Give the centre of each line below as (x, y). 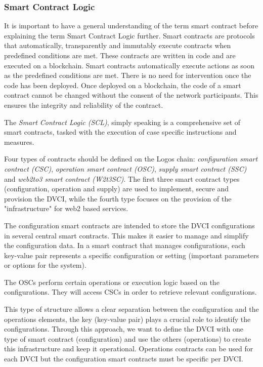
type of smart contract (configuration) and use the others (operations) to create (128, 338)
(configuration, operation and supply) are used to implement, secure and (117, 189)
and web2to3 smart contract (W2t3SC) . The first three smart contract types (122, 178)
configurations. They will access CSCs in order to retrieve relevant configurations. (130, 292)
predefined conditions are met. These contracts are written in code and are (120, 55)
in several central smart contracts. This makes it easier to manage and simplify (126, 235)
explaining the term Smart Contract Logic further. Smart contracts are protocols (129, 35)
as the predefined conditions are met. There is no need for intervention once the (128, 75)
